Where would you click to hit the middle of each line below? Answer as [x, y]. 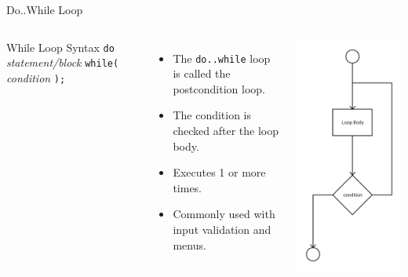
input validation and [222, 229]
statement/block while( [63, 62]
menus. [189, 244]
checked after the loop [226, 131]
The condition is [212, 115]
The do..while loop [222, 58]
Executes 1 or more [219, 172]
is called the [202, 73]
